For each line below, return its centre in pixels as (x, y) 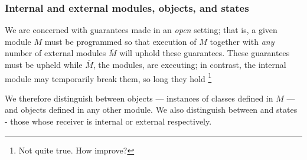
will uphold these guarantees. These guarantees (205, 53)
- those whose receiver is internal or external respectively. (108, 121)
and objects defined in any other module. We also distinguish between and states (151, 110)
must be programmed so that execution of (120, 41)
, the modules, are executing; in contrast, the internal (190, 64)
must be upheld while (44, 64)
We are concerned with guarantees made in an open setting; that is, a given (141, 30)
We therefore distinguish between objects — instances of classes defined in (139, 98)
